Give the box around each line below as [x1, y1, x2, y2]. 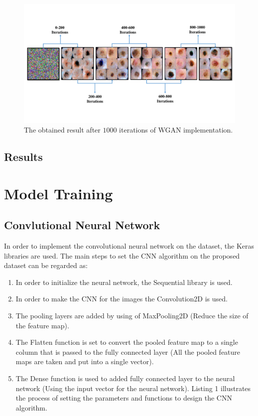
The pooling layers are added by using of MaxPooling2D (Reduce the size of [15, 310, 249, 321]
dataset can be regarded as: [4, 260, 88, 271]
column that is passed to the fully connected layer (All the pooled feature [15, 346, 241, 357]
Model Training [4, 183, 113, 203]
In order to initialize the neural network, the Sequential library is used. [15, 277, 233, 287]
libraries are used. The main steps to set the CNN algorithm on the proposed [4, 250, 240, 261]
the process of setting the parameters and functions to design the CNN [15, 393, 232, 403]
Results [4, 149, 43, 164]
